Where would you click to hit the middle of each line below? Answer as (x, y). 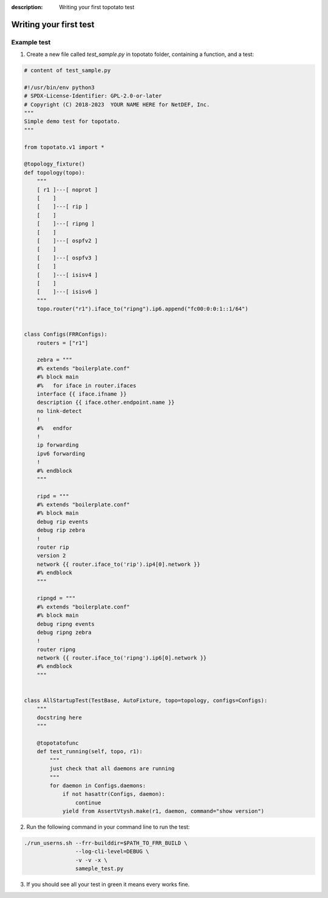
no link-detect (59, 411)
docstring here (59, 717)
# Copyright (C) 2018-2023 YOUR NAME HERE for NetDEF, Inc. (117, 104)
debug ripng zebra (64, 632)
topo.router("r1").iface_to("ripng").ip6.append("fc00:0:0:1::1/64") (142, 309)
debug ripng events (66, 624)
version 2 (51, 556)
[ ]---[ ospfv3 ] (67, 258)
